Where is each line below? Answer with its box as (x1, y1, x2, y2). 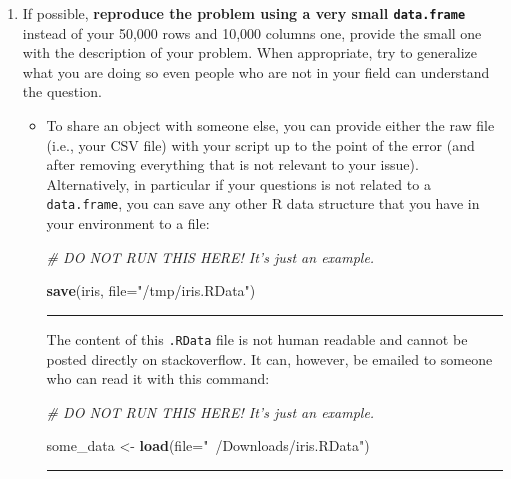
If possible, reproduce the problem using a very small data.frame (22, 3, 466, 23)
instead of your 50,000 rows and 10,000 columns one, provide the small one (22, 22, 482, 43)
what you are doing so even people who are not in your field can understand (22, 61, 490, 82)
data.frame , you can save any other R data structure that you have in (46, 193, 480, 214)
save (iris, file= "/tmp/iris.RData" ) (46, 280, 256, 301)
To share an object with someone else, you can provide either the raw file (46, 115, 495, 136)
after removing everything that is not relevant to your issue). (46, 154, 419, 175)
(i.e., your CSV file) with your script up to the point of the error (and (46, 134, 475, 155)
